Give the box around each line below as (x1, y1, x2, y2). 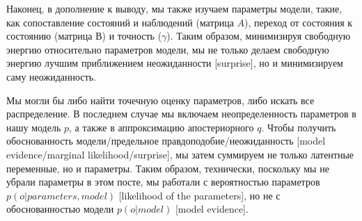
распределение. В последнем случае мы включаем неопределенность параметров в (6, 106, 356, 121)
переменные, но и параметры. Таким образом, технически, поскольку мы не (6, 161, 329, 175)
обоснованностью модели (6, 202, 114, 216)
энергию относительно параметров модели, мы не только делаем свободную (6, 42, 329, 56)
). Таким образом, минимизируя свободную (166, 28, 351, 43)
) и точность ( (102, 28, 162, 43)
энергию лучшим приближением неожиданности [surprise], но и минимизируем (6, 56, 343, 70)
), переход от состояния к (244, 15, 353, 29)
